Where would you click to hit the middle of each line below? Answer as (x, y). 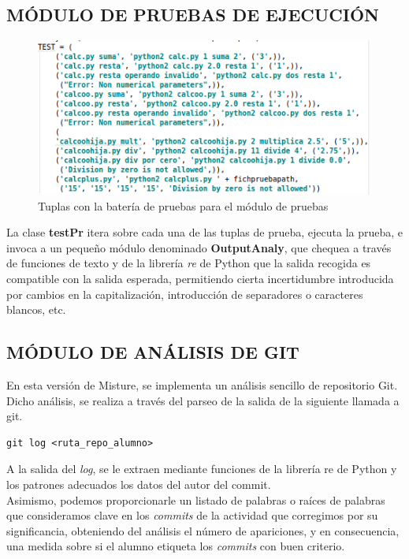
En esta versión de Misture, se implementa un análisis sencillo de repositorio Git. (202, 385)
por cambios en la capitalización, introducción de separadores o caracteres (185, 294)
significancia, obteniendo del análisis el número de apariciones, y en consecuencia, (203, 530)
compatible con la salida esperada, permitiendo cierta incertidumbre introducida (200, 279)
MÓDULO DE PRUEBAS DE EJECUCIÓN (193, 15)
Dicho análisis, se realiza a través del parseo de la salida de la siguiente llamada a (203, 400)
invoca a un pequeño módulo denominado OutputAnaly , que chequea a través (199, 247)
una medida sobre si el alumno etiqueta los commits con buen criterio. (176, 546)
